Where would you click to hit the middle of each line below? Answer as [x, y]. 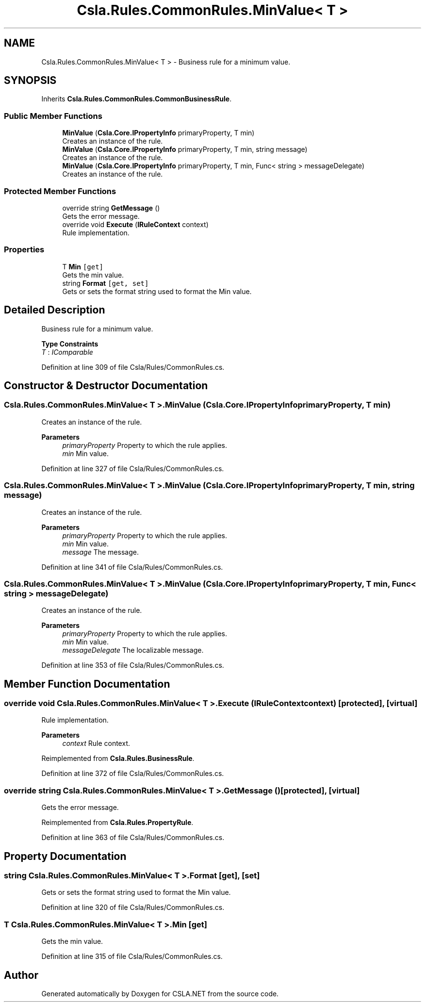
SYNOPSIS [30, 81]
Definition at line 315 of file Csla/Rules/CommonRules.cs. [132, 957]
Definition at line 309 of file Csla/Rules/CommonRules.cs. [133, 367]
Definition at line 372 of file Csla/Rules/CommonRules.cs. [133, 774]
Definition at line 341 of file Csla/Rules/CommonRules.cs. [132, 567]
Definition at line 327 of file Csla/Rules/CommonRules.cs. [133, 468]
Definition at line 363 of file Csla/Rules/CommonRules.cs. [133, 838]
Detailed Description [55, 310]
